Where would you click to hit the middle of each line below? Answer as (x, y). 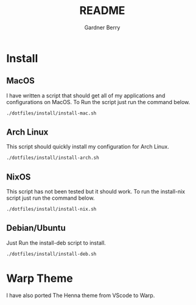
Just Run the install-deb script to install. (56, 243)
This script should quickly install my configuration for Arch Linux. (88, 147)
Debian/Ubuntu (36, 228)
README (102, 11)
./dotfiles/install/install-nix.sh (51, 209)
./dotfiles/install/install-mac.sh (51, 113)
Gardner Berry (102, 27)
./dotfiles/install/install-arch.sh (53, 158)
